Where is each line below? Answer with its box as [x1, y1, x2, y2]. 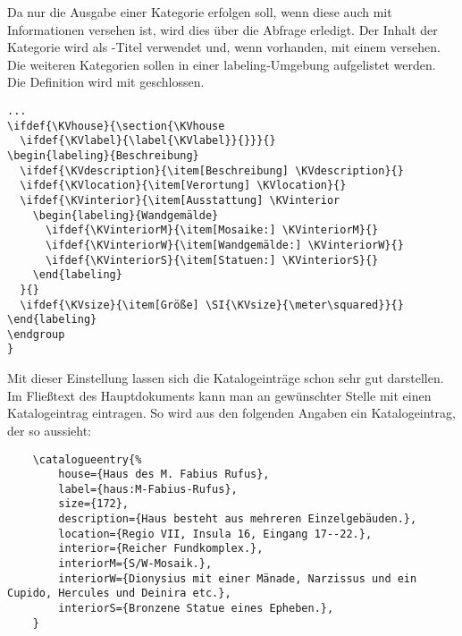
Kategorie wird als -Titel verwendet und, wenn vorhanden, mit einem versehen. [7, 38, 441, 56]
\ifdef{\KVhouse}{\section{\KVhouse [7, 119, 225, 132]
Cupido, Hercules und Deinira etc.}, [7, 587, 231, 600]
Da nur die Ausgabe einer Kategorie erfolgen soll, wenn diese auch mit [7, 3, 392, 21]
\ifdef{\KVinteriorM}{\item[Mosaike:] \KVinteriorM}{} [45, 224, 379, 237]
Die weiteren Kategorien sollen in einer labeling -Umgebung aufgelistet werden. [7, 55, 436, 73]
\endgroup [7, 327, 65, 341]
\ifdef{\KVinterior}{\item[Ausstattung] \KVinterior [20, 193, 340, 207]
